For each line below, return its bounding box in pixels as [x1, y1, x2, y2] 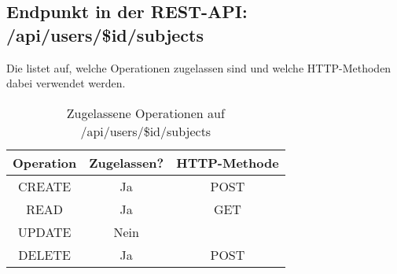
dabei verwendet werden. [6, 75, 126, 91]
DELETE [18, 245, 71, 264]
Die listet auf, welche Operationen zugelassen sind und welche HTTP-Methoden [6, 59, 391, 76]
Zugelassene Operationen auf [66, 103, 225, 122]
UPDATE [17, 222, 72, 241]
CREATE [17, 176, 72, 195]
